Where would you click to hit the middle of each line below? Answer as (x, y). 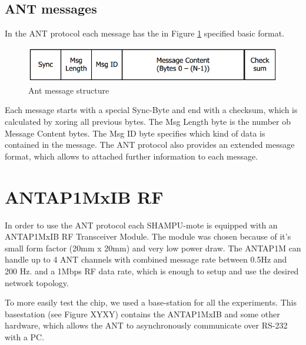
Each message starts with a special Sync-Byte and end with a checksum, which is (151, 110)
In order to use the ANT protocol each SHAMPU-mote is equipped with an (141, 225)
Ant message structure (69, 90)
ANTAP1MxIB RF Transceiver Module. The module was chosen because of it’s (148, 236)
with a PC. (25, 336)
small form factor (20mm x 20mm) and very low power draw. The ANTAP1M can (153, 248)
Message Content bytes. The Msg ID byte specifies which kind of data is (135, 133)
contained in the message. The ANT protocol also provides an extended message (150, 145)
